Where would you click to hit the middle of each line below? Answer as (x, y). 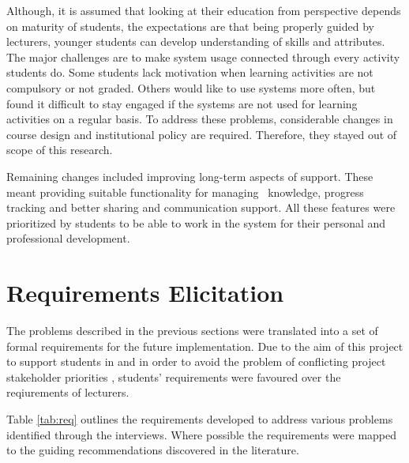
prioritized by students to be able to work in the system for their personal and (196, 222)
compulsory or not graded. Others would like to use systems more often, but (191, 87)
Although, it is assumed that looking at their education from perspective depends (204, 10)
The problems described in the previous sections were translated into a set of (192, 331)
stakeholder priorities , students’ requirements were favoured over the (174, 376)
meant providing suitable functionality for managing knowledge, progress (185, 192)
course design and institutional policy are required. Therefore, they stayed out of (202, 134)
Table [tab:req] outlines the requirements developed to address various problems (200, 419)
